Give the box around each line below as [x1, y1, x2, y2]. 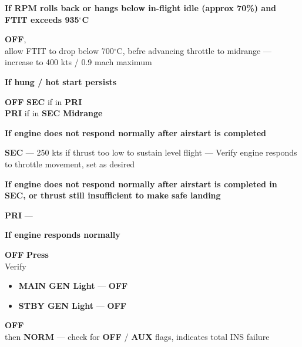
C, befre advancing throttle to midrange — [116, 44, 271, 56]
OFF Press [5, 248, 49, 260]
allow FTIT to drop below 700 [5, 44, 114, 56]
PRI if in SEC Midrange [5, 107, 103, 119]
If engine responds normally [5, 228, 120, 241]
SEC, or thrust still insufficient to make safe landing [5, 189, 221, 201]
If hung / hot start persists [5, 75, 117, 87]
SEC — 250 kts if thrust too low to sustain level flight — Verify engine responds [5, 146, 297, 159]
